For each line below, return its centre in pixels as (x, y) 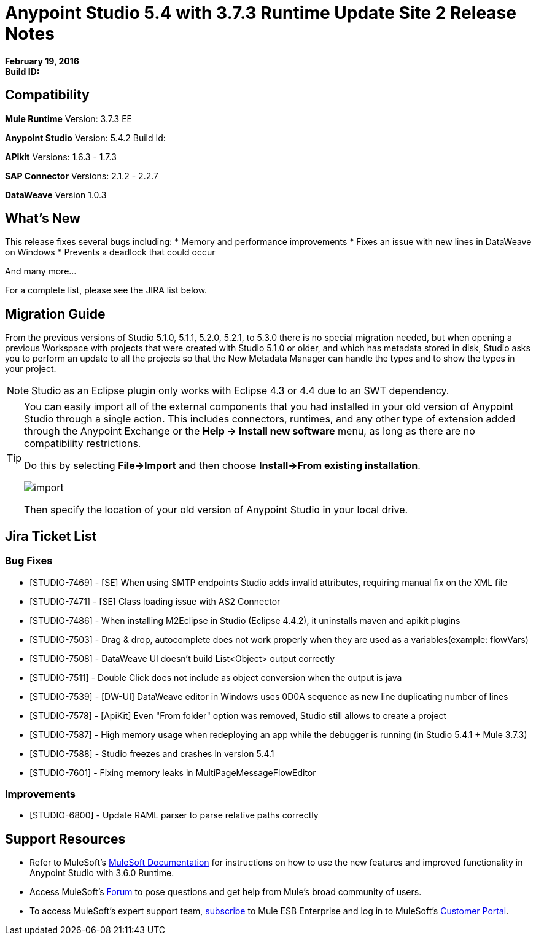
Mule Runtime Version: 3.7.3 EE (69, 118)
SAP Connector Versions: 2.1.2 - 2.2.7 (82, 176)
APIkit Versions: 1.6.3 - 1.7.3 (61, 157)
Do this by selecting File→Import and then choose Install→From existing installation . (222, 466)
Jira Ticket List (51, 536)
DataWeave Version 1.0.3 (56, 195)
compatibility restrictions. (83, 444)
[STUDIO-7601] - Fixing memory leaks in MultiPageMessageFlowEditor (173, 772)
